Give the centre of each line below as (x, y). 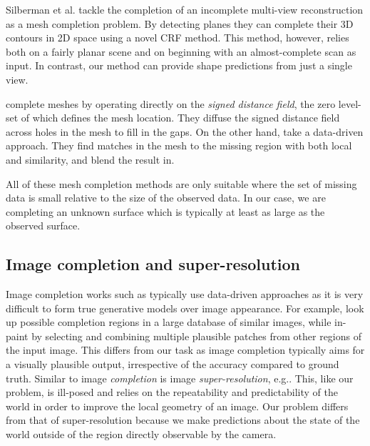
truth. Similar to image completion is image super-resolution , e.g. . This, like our (180, 378)
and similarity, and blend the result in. (90, 159)
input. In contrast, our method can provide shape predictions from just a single (179, 65)
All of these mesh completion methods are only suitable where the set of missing (181, 183)
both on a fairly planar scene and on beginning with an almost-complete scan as (181, 51)
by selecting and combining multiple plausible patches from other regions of (196, 336)
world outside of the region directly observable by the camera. (141, 434)
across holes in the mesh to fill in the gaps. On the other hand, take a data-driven (185, 131)
